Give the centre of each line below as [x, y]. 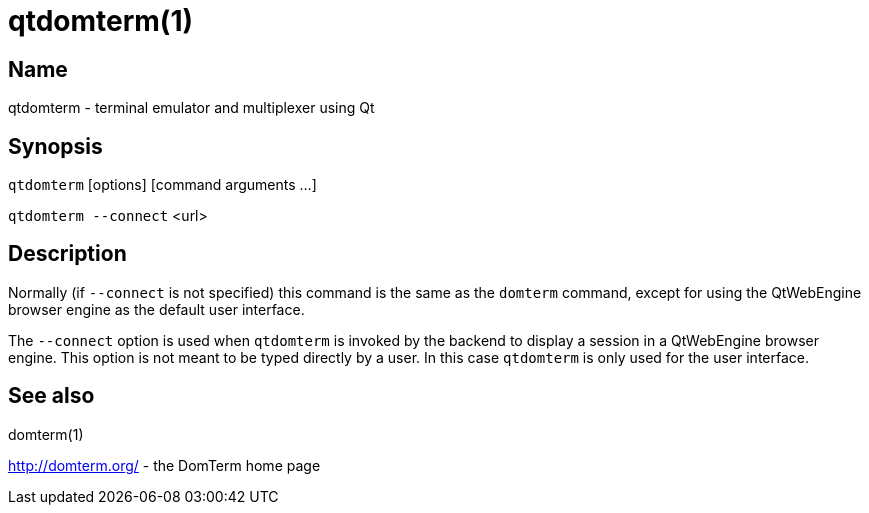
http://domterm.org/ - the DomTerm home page [164, 465]
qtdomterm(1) [101, 21]
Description [67, 254]
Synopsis [55, 146]
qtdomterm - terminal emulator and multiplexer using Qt [191, 108]
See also [51, 396]
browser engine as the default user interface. [156, 309]
